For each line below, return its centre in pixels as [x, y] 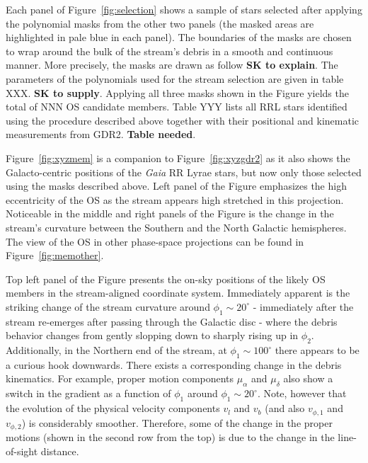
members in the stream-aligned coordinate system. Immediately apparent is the [178, 293]
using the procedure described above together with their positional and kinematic [183, 120]
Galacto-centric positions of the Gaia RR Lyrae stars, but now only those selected [184, 172]
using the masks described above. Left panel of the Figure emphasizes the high [176, 186]
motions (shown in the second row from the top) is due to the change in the [170, 436]
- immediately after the [303, 306]
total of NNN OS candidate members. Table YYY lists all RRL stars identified [177, 107]
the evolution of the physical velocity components [113, 408]
